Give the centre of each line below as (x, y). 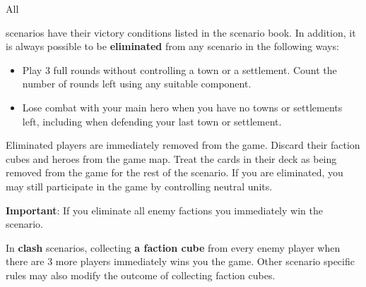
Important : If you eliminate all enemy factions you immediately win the (164, 210)
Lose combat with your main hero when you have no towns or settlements (182, 107)
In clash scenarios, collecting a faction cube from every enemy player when (173, 247)
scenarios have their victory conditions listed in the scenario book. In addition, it (181, 32)
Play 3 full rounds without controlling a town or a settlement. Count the (179, 69)
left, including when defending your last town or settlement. (152, 121)
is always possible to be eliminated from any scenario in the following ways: (172, 46)
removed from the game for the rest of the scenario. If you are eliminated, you (175, 172)
